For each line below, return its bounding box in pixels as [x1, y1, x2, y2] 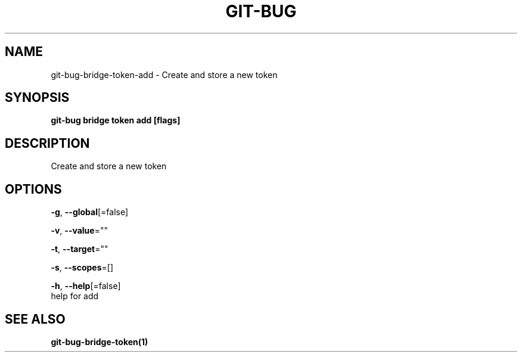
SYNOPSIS [5, 90, 70, 105]
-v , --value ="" [51, 225, 108, 236]
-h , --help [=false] [51, 281, 121, 291]
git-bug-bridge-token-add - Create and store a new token [51, 69, 278, 80]
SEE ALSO [5, 311, 66, 327]
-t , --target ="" [51, 244, 108, 254]
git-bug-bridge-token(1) [51, 336, 148, 347]
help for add [51, 291, 99, 302]
